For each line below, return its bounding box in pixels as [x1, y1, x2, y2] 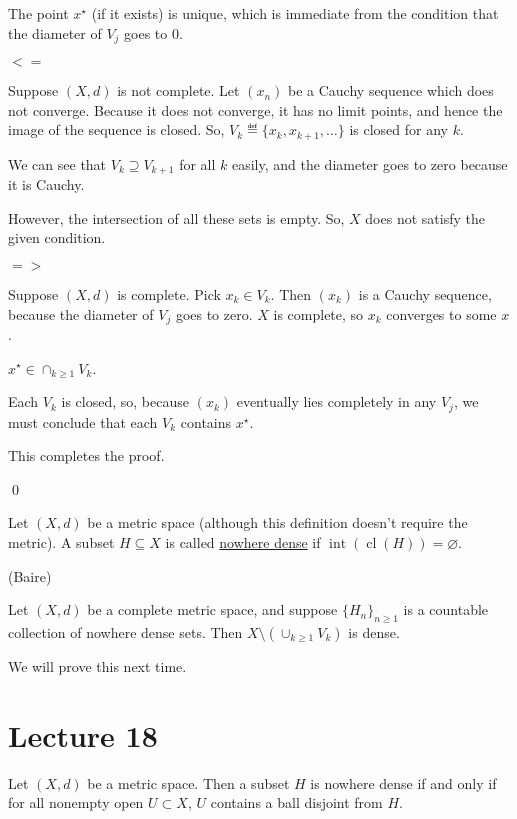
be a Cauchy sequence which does [288, 80, 494, 101]
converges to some [386, 303, 497, 324]
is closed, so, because [61, 391, 189, 412]
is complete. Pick [117, 283, 221, 304]
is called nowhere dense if [165, 531, 321, 552]
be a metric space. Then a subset [87, 772, 290, 793]
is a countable [403, 599, 489, 620]
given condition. [8, 227, 106, 248]
